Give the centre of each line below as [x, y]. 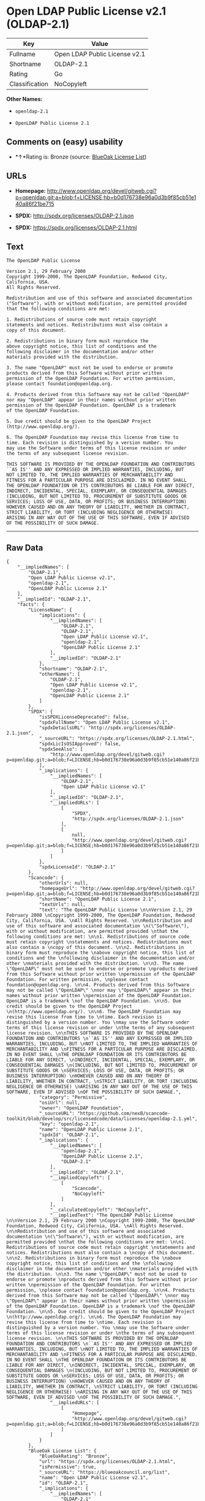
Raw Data [25, 548]
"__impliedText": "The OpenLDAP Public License [111, 1215]
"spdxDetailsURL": [62, 728]
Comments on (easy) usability [65, 142]
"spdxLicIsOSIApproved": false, [80, 744]
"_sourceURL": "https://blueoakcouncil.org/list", [105, 1473]
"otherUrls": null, [63, 883]
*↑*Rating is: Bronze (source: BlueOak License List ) [81, 157]
